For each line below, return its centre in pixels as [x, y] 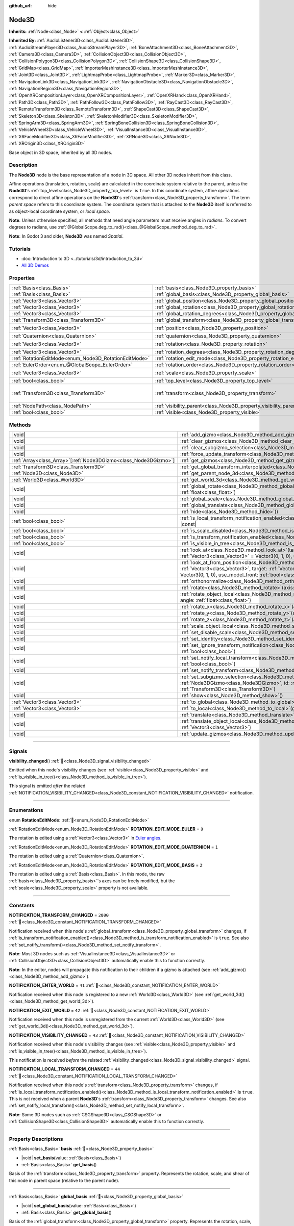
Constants [22, 905]
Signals [18, 751]
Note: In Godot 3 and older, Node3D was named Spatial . [66, 236]
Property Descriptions [36, 1139]
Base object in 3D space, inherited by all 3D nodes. [61, 153]
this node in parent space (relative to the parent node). [64, 1180]
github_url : [20, 6]
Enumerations [26, 810]
